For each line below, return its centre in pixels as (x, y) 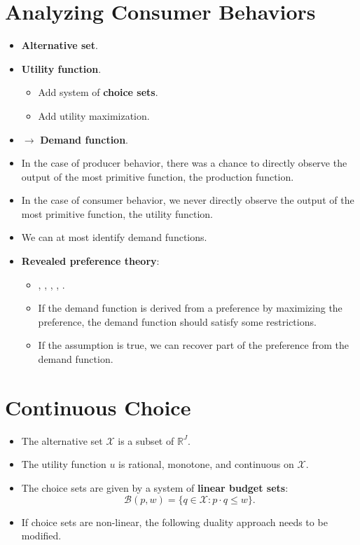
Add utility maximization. (94, 115)
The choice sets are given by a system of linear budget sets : (155, 487)
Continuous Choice (98, 407)
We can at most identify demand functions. (114, 237)
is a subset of (146, 440)
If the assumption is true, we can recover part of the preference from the (193, 345)
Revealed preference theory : (90, 261)
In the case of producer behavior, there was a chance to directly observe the (184, 163)
